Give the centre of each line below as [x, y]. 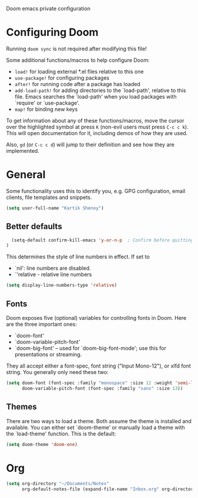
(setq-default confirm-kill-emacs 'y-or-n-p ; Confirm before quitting [103, 240]
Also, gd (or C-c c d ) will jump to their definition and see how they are [90, 145]
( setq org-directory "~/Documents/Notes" [58, 484]
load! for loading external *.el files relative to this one [79, 71]
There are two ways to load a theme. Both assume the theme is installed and [99, 421]
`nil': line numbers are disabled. [53, 268]
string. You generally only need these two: [57, 372]
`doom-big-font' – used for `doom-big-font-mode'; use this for [90, 348]
